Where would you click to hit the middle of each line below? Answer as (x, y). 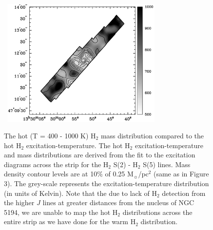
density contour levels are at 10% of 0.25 (65, 174)
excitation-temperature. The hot (74, 145)
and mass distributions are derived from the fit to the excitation (100, 155)
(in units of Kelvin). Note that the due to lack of (77, 193)
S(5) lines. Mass (167, 164)
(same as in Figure (181, 174)
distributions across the (157, 212)
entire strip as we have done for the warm (66, 221)
